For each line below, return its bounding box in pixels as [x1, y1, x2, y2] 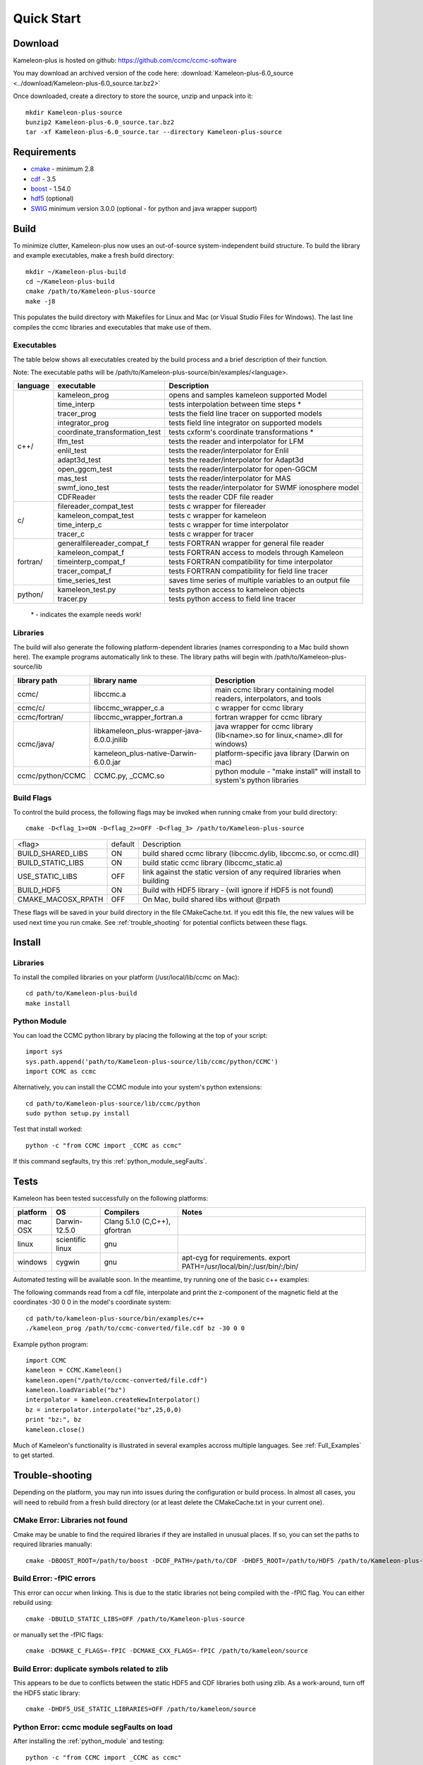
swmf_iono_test [57, 483, 109, 493]
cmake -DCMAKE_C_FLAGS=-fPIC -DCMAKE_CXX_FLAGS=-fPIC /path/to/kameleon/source [25, 1647, 308, 1655]
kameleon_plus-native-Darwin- [94, 748, 197, 758]
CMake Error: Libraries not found [13, 1515, 128, 1525]
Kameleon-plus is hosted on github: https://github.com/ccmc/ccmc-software [13, 56, 237, 65]
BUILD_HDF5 [17, 885, 61, 895]
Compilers [104, 1207, 140, 1217]
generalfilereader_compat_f [57, 539, 149, 549]
